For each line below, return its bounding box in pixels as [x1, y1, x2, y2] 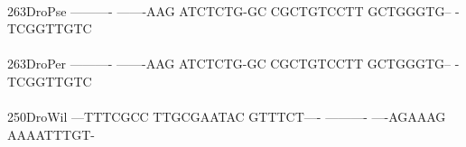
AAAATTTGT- [7, 124, 95, 143]
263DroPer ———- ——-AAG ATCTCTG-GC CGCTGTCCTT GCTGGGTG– [7, 54, 452, 73]
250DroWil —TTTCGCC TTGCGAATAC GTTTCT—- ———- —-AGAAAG [7, 107, 446, 126]
